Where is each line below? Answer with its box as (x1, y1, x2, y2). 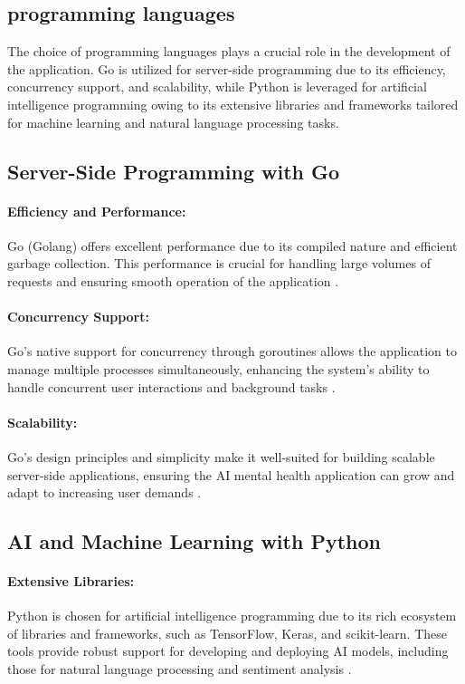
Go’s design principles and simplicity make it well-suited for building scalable (7, 447, 435, 466)
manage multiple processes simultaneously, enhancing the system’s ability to (7, 359, 430, 378)
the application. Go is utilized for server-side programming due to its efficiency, (7, 59, 446, 78)
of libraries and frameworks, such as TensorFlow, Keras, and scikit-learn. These (7, 623, 448, 642)
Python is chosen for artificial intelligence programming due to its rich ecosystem (7, 606, 457, 625)
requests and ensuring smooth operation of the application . (7, 271, 339, 290)
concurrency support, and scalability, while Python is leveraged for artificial (7, 77, 427, 96)
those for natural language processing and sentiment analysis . (7, 660, 352, 679)
